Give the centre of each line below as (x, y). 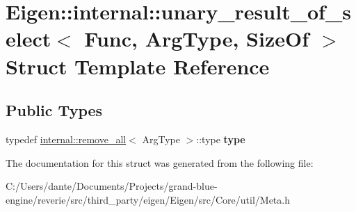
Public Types (54, 110)
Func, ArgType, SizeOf (196, 39)
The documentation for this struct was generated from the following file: (160, 162)
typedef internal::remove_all (66, 139)
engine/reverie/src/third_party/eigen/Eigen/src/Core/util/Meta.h (148, 199)
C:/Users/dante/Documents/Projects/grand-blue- (112, 186)
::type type (221, 139)
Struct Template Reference (138, 66)
